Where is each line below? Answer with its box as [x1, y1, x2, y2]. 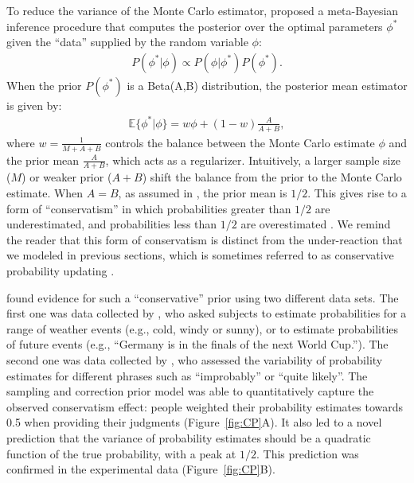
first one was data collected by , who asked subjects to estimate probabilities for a [6, 305, 407, 321]
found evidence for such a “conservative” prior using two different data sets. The [6, 289, 399, 306]
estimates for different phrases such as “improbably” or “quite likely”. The [6, 367, 368, 384]
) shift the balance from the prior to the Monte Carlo [142, 169, 402, 185]
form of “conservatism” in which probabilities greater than [6, 200, 291, 216]
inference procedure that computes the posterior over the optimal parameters [6, 18, 383, 34]
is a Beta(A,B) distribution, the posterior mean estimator [127, 76, 408, 93]
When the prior [6, 76, 82, 93]
